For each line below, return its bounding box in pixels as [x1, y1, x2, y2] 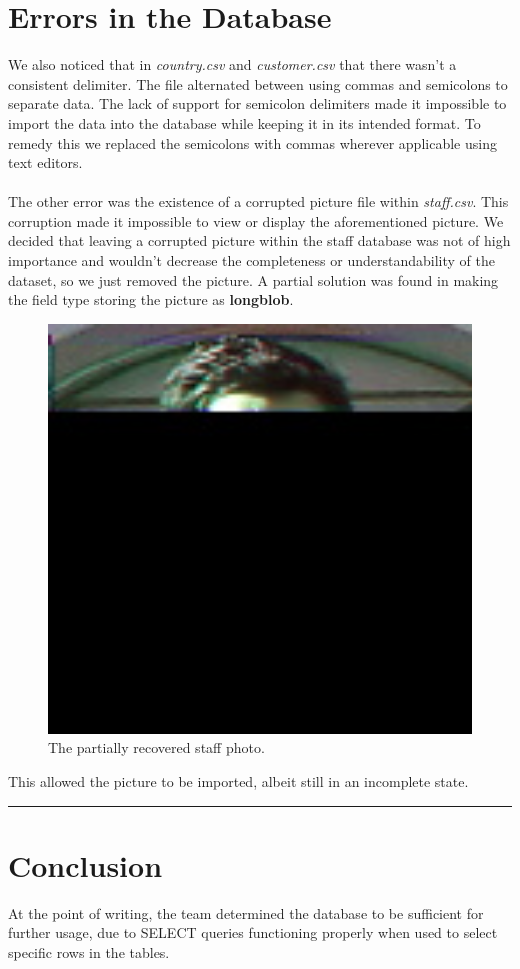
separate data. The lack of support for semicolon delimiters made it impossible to [8, 93, 507, 114]
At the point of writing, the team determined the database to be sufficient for [8, 902, 484, 923]
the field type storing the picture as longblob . [8, 289, 294, 310]
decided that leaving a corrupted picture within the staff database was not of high [8, 230, 511, 251]
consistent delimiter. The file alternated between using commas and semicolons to [8, 73, 508, 94]
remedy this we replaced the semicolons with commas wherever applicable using [8, 132, 497, 153]
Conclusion [8, 844, 163, 885]
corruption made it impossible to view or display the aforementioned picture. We [8, 210, 504, 231]
